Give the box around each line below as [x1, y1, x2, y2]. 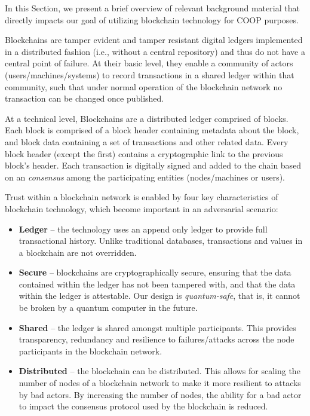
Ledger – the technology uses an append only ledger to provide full [19, 222, 268, 235]
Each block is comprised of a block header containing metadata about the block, [5, 124, 299, 136]
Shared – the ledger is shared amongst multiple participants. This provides [19, 321, 296, 334]
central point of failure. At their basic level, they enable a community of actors [5, 57, 293, 69]
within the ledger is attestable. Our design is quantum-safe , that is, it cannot [19, 289, 300, 302]
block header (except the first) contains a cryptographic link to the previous [5, 147, 283, 160]
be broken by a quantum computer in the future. [19, 301, 198, 314]
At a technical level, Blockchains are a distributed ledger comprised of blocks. [5, 112, 288, 124]
